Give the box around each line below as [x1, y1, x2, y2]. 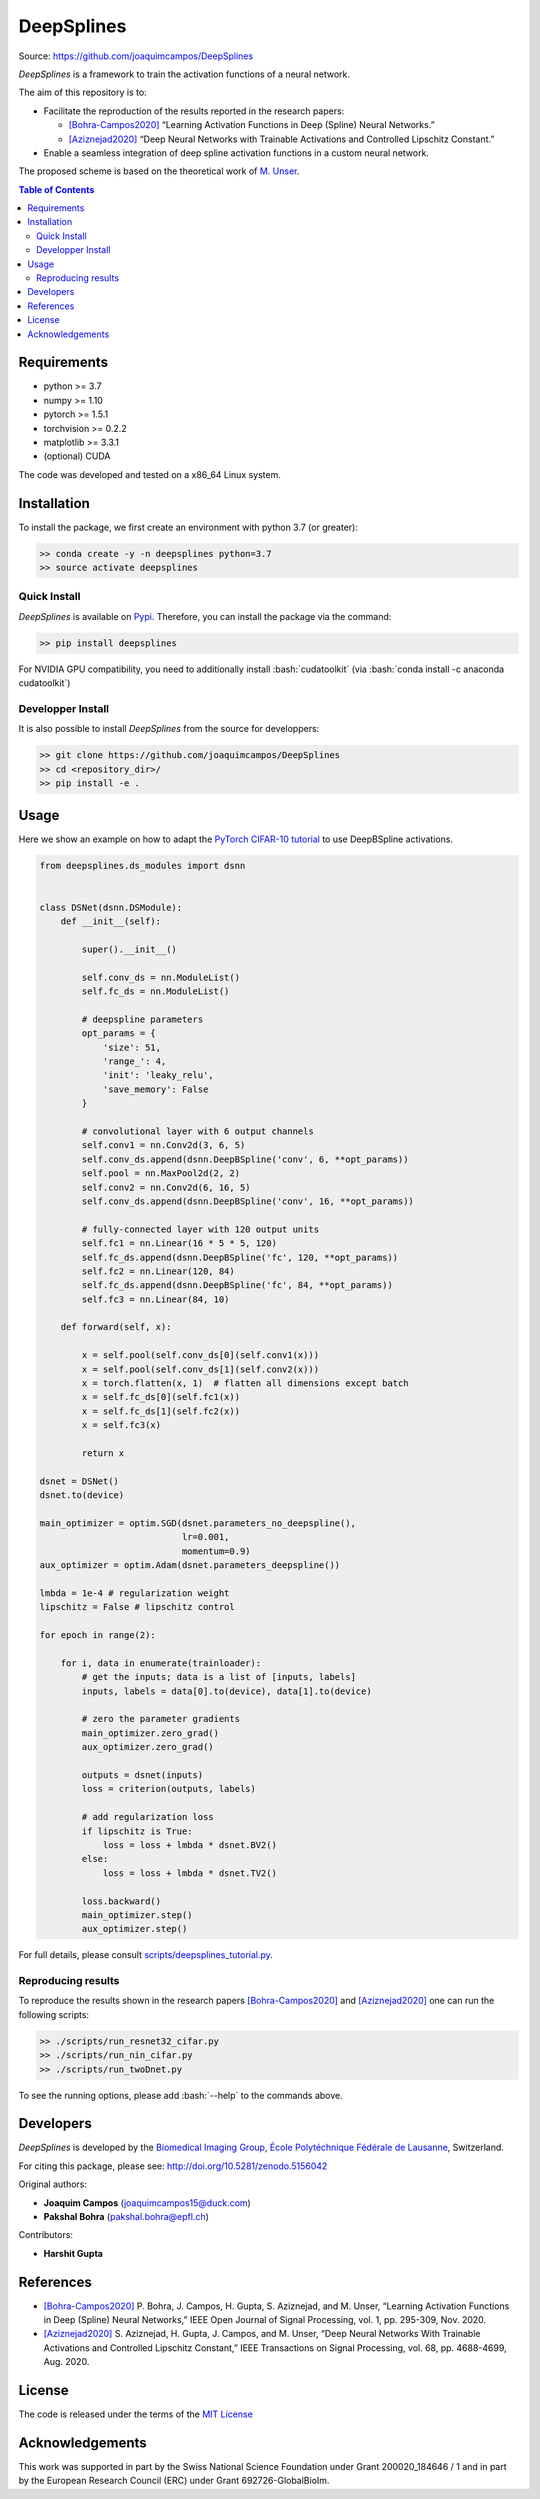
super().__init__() [81, 943, 177, 955]
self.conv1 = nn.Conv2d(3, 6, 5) [81, 1140, 246, 1151]
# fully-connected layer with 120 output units [81, 1223, 320, 1235]
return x [81, 1448, 125, 1459]
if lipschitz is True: [81, 1825, 194, 1837]
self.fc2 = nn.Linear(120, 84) [81, 1265, 235, 1277]
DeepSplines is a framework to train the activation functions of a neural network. [18, 68, 350, 80]
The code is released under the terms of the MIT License [18, 2408, 254, 2420]
